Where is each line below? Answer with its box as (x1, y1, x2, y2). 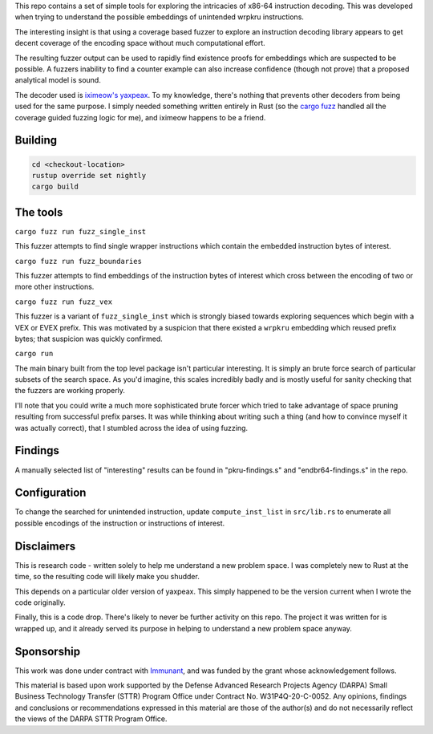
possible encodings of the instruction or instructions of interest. (14, 518, 225, 528)
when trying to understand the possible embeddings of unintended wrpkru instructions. (14, 12, 305, 22)
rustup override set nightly (31, 171, 147, 180)
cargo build (31, 182, 79, 192)
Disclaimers (14, 539, 76, 553)
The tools (14, 205, 63, 219)
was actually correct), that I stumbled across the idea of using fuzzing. (14, 423, 249, 432)
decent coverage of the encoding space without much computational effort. (14, 39, 266, 48)
